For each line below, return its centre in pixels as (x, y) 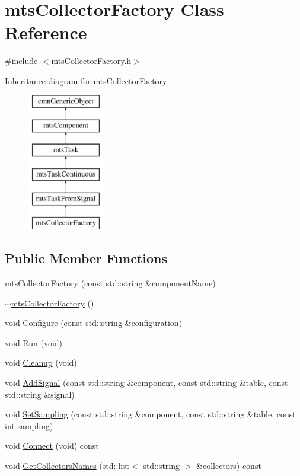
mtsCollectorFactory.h (91, 61)
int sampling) (29, 425)
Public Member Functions (86, 258)
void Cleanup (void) (41, 362)
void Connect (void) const (52, 445)
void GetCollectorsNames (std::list (67, 465)
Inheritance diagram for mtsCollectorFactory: (87, 80)
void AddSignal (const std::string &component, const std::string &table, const (146, 383)
